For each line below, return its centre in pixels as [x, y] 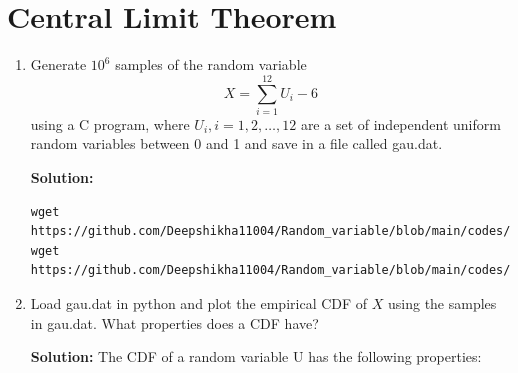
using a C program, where [110, 123]
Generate [58, 64]
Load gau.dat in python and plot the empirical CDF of [199, 303]
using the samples [442, 303]
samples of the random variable [211, 64]
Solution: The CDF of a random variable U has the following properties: [256, 356]
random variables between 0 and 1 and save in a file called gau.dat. [236, 143]
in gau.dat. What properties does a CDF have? [174, 322]
